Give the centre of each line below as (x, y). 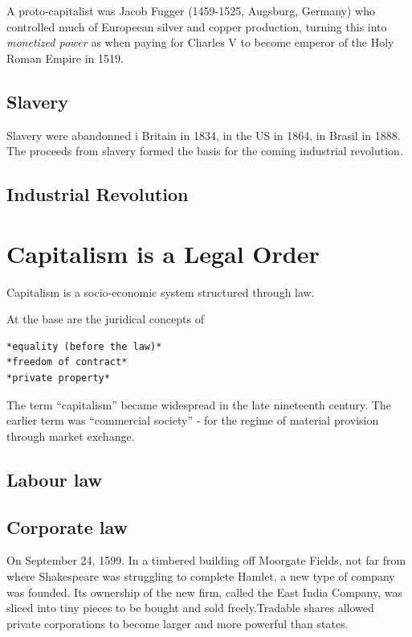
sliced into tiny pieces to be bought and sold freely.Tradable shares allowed (190, 608)
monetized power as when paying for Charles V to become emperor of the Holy (200, 42)
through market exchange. (71, 436)
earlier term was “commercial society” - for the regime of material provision (193, 420)
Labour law (55, 479)
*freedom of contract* (67, 362)
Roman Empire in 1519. (65, 58)
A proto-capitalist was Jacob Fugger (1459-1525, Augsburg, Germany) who (191, 10)
